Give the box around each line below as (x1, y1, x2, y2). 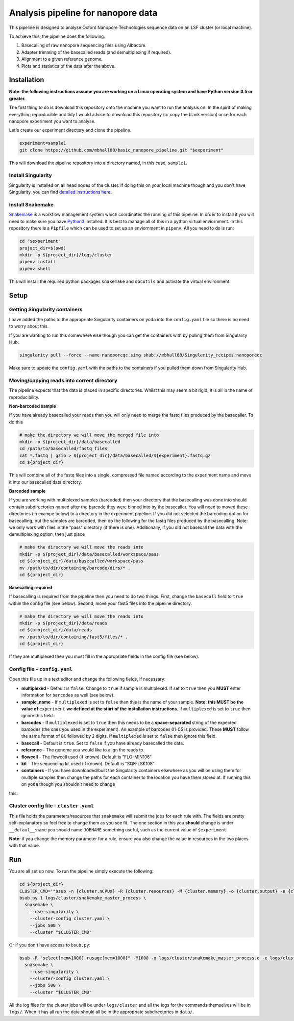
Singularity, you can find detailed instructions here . (9, 189, 112, 195)
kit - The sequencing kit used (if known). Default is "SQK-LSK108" (21, 761, 155, 767)
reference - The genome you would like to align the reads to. (21, 747, 145, 753)
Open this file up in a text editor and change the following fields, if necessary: (9, 676, 166, 682)
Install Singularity (9, 172, 52, 179)
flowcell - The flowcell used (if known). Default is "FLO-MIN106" (21, 754, 152, 760)
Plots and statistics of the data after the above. (21, 63, 116, 69)
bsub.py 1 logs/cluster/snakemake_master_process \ (19, 895, 147, 900)
